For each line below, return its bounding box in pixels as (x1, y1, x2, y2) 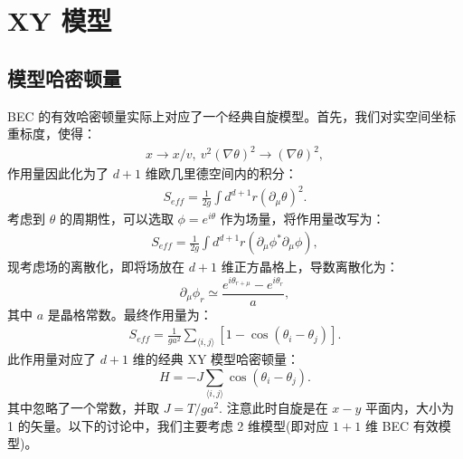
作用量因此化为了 (7, 164, 109, 183)
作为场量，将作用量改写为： (220, 209, 385, 228)
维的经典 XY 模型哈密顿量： (132, 349, 300, 368)
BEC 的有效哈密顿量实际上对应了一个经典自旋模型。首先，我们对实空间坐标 (7, 106, 457, 125)
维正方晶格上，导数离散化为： (221, 257, 399, 276)
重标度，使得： (7, 124, 96, 143)
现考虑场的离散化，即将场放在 (7, 257, 184, 276)
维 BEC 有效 (364, 416, 439, 435)
